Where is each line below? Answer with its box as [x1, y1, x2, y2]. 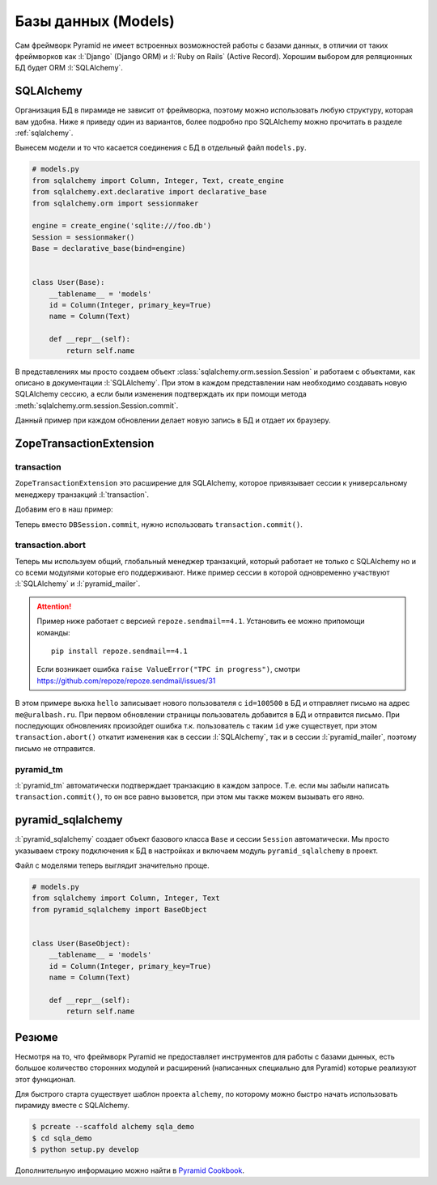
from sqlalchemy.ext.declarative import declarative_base [32, 187, 267, 197]
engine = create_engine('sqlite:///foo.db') [32, 221, 212, 231]
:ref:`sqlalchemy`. [15, 128, 74, 138]
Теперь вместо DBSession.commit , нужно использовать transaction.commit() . [15, 519, 303, 529]
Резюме [15, 1030, 58, 1044]
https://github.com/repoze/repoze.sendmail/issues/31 [36, 676, 216, 686]
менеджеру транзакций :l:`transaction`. [15, 490, 150, 499]
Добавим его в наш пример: [15, 504, 113, 514]
